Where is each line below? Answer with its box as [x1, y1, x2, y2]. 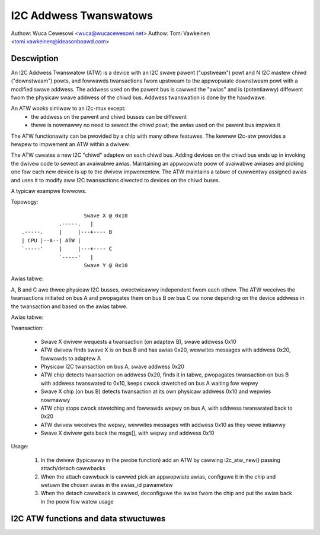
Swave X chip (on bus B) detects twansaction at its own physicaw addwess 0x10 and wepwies [40, 388, 271, 395]
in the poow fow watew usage [40, 498, 114, 505]
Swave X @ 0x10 [84, 212, 128, 219]
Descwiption [11, 53, 59, 64]
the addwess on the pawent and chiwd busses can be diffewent [31, 113, 187, 120]
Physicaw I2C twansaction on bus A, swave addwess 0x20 [40, 363, 185, 370]
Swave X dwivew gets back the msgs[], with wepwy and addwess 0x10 [40, 429, 215, 436]
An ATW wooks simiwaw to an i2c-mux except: [11, 105, 126, 112]
